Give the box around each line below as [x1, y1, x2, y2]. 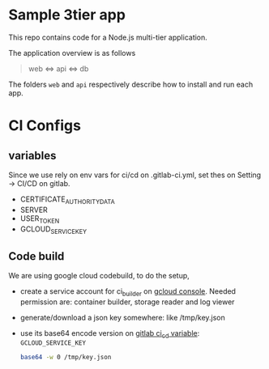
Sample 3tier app [8, 6, 126, 24]
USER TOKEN [19, 213, 60, 225]
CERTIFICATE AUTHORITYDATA [19, 194, 115, 206]
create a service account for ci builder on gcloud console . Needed [19, 286, 237, 298]
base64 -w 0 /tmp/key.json [19, 353, 112, 361]
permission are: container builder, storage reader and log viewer [19, 297, 235, 307]
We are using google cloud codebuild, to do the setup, [8, 271, 190, 281]
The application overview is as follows [8, 48, 136, 57]
